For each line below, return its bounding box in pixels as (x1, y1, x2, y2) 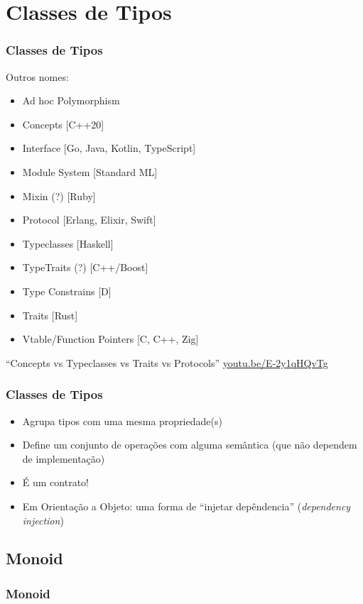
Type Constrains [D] (22, 283, 112, 298)
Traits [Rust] (22, 307, 78, 322)
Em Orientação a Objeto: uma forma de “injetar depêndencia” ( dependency (22, 498, 351, 513)
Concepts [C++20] (22, 116, 104, 131)
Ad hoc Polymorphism (22, 93, 120, 108)
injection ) (22, 512, 64, 527)
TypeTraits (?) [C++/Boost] (22, 260, 148, 275)
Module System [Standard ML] (22, 164, 158, 179)
